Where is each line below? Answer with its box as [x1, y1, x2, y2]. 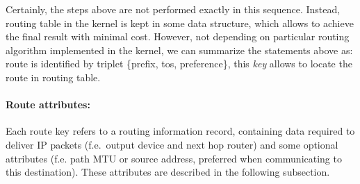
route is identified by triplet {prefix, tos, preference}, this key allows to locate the [6, 56, 352, 71]
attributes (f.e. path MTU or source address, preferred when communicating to [6, 151, 342, 165]
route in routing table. [6, 69, 101, 84]
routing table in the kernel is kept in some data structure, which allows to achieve [6, 15, 354, 30]
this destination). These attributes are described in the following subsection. [6, 165, 330, 179]
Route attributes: [6, 97, 90, 112]
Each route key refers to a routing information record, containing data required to [6, 124, 355, 138]
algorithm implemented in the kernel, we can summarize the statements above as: [6, 42, 353, 57]
